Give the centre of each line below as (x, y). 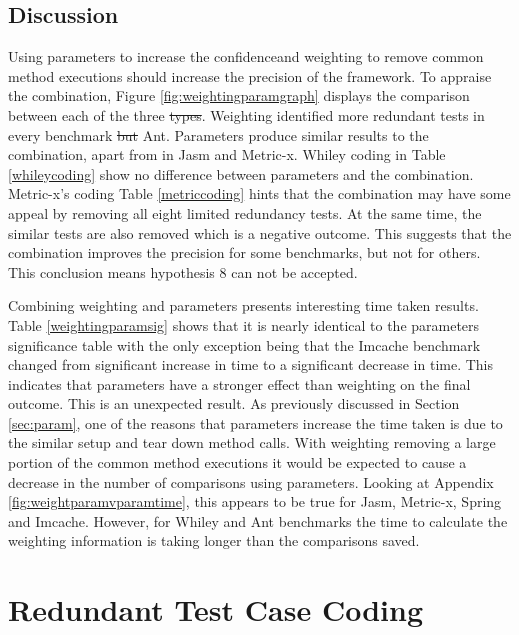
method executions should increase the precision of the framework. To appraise (250, 75)
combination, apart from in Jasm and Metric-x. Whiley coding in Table (227, 154)
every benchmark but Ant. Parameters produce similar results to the (218, 134)
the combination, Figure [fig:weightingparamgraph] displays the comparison (239, 95)
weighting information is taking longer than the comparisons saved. (214, 540)
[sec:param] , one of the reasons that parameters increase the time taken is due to (255, 422)
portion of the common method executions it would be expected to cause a (237, 462)
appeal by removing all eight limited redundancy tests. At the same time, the (245, 212)
